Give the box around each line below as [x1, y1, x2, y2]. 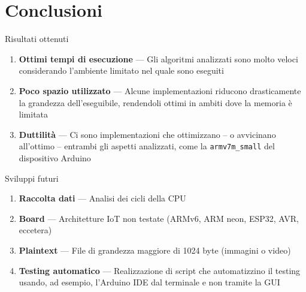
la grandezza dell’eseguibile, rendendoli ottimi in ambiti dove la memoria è [19, 96, 292, 109]
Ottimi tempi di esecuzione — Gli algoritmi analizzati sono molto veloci [19, 52, 298, 65]
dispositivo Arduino [19, 151, 91, 164]
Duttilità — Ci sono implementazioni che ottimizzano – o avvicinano [19, 128, 276, 140]
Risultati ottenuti [5, 32, 69, 45]
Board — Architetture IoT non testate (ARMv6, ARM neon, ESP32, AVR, [19, 212, 299, 224]
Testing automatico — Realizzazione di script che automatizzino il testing [19, 264, 301, 276]
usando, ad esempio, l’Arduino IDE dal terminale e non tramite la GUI [19, 276, 280, 288]
